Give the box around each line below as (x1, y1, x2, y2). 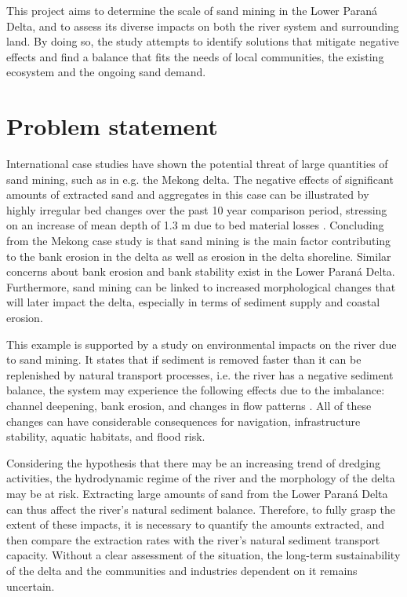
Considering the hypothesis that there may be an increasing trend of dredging (6, 454, 380, 471)
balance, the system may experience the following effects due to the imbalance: (6, 382, 385, 398)
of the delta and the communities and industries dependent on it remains (6, 562, 358, 578)
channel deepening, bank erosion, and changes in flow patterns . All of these (6, 397, 372, 413)
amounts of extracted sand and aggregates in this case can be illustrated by (6, 186, 369, 203)
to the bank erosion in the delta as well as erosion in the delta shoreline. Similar (6, 247, 391, 264)
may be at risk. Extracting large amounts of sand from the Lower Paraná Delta (6, 485, 388, 501)
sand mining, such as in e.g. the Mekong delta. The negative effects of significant (6, 170, 394, 187)
